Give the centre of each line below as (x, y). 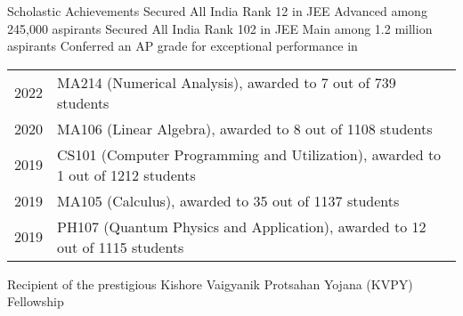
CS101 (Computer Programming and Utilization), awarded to (249, 154)
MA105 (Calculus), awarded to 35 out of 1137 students (228, 200)
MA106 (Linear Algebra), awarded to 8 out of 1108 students (245, 128)
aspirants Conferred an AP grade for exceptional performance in (183, 46)
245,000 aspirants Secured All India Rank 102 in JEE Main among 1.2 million (220, 28)
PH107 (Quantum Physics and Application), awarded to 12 (242, 226)
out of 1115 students (121, 247)
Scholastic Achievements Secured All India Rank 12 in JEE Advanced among (217, 11)
